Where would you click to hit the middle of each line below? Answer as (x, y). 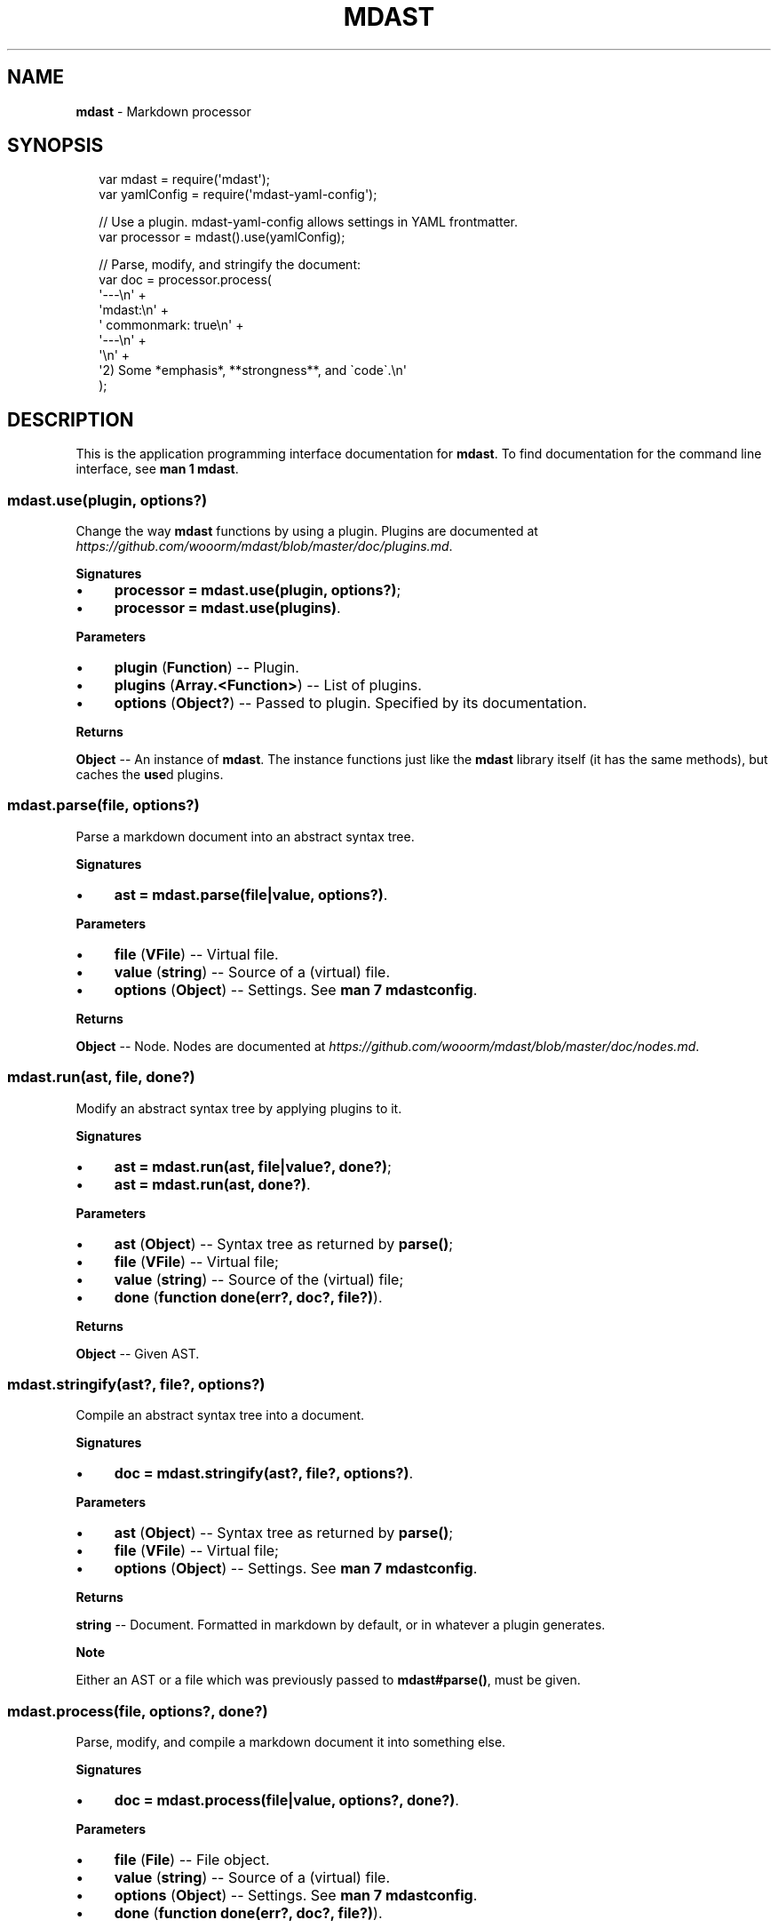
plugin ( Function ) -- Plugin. (206, 668)
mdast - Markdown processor (163, 111)
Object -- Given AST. (138, 1353)
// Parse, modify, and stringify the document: (230, 265)
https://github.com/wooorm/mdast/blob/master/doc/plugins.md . (264, 546)
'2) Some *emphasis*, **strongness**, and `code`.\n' (253, 370)
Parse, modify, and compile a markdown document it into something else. (291, 1742)
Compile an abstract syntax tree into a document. (220, 1415)
